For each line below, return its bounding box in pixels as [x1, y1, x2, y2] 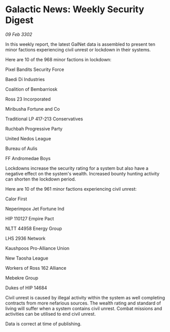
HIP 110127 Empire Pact [5, 215, 54, 221]
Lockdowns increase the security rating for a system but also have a [5, 165, 149, 171]
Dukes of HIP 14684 [5, 285, 47, 291]
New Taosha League [5, 255, 48, 261]
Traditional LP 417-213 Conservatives [5, 116, 83, 122]
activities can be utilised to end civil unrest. [5, 311, 96, 317]
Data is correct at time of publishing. [5, 320, 82, 327]
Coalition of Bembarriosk [5, 86, 58, 92]
